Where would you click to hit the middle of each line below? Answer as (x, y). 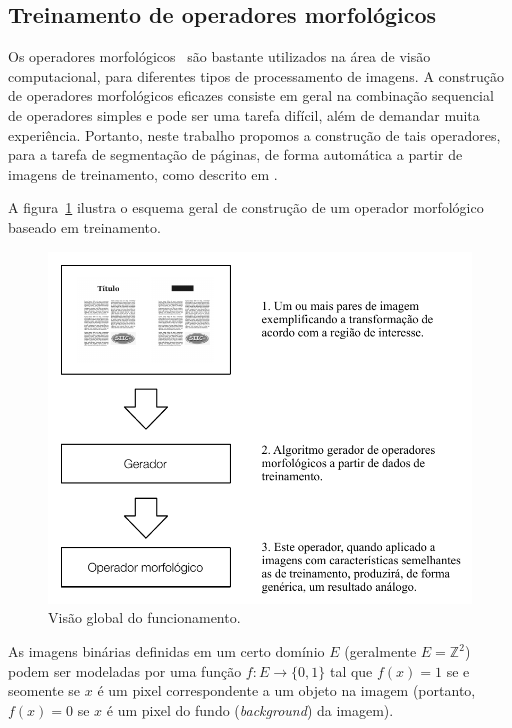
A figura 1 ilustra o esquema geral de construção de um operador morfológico (246, 207)
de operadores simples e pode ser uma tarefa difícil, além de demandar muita (244, 114)
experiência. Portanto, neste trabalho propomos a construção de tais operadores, (254, 134)
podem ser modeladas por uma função (125, 670)
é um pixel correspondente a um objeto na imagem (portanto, (286, 690)
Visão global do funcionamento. (144, 617)
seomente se (44, 690)
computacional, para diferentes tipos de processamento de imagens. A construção (256, 75)
